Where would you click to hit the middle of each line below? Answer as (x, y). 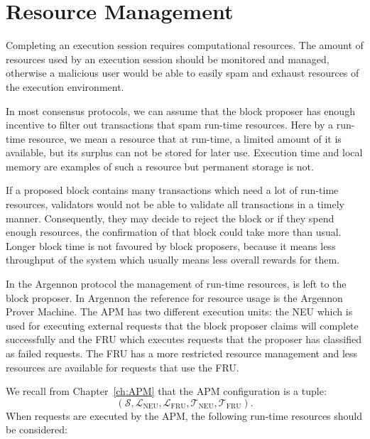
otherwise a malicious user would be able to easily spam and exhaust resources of (183, 73)
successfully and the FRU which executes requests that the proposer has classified (184, 339)
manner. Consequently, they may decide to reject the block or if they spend (170, 218)
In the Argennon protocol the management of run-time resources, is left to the (176, 284)
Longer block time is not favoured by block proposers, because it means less (171, 245)
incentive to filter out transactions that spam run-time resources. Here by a (170, 125)
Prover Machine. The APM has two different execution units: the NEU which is (179, 311)
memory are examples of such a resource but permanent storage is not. (160, 166)
